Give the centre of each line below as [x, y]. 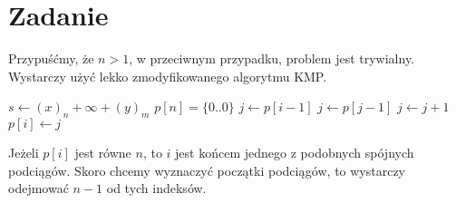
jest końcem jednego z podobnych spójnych [295, 153]
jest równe [103, 153]
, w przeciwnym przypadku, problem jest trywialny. [272, 58]
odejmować [39, 188]
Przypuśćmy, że [51, 58]
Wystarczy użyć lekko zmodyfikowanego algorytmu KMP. [168, 76]
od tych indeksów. [156, 188]
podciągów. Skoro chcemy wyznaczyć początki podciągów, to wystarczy [207, 170]
